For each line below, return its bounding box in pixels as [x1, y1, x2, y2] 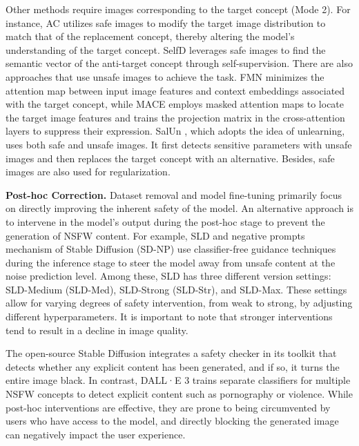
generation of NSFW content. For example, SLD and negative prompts [6, 228, 305, 242]
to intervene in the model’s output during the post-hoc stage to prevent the [6, 214, 325, 229]
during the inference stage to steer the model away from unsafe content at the [6, 255, 336, 269]
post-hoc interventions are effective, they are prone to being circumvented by [6, 400, 331, 414]
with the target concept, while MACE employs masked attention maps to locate [6, 97, 345, 111]
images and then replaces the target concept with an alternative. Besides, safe [6, 151, 335, 165]
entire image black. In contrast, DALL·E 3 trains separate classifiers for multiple [6, 373, 351, 387]
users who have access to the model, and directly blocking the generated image [6, 414, 339, 428]
